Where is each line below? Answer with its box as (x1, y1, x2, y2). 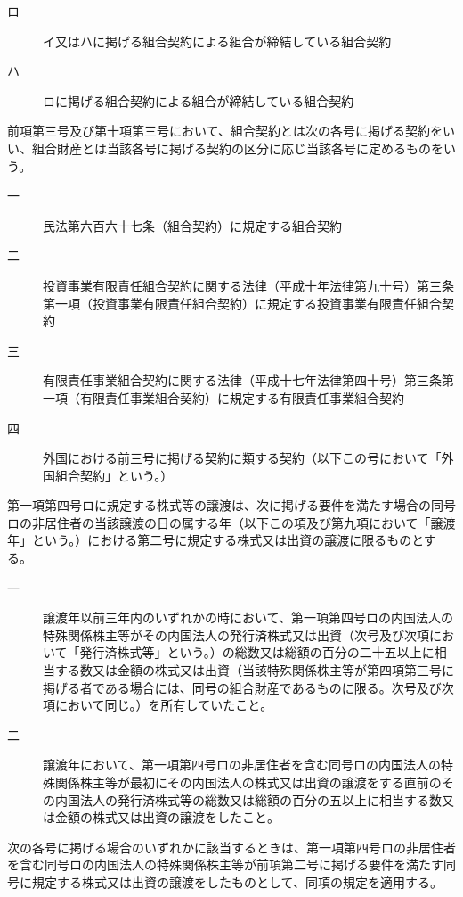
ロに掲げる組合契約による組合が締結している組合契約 (43, 91, 354, 110)
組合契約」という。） (54, 465, 174, 484)
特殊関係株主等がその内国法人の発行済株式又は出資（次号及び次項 (43, 625, 429, 644)
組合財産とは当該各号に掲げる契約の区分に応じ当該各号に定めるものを (31, 138, 443, 157)
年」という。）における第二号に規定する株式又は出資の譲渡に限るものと (7, 531, 424, 549)
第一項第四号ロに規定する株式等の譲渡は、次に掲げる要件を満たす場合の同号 (7, 496, 456, 514)
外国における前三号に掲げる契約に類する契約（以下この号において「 (43, 448, 442, 467)
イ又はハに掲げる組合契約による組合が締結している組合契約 (43, 31, 392, 50)
